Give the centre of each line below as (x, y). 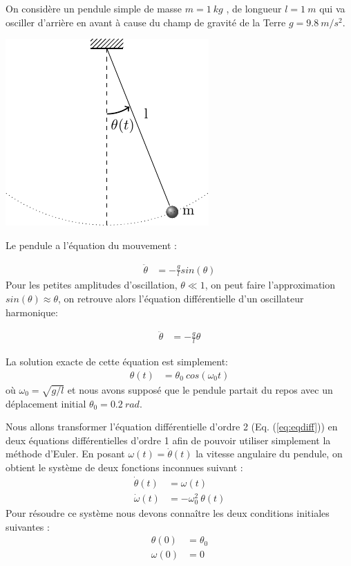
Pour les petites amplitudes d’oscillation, (92, 285)
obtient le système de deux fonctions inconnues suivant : (124, 467)
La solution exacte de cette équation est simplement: (117, 362)
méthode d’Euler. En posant (65, 454)
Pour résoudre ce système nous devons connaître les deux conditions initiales (168, 513)
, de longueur (254, 8)
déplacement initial (46, 403)
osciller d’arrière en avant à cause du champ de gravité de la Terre (146, 22)
